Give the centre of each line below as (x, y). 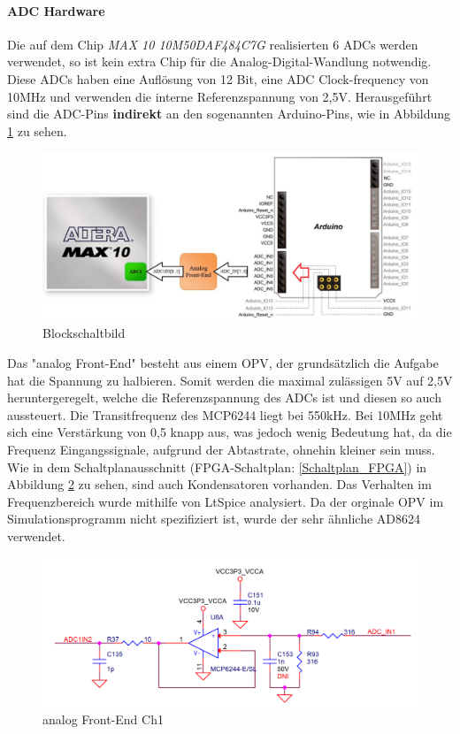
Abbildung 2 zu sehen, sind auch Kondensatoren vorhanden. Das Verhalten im (219, 484)
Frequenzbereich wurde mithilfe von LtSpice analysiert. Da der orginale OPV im (226, 501)
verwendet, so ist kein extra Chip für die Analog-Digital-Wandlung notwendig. (219, 61)
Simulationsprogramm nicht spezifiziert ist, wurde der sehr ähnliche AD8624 (214, 519)
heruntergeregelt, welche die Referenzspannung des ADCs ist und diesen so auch (224, 398)
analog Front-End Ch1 (103, 719)
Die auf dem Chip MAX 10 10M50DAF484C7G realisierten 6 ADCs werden (213, 44)
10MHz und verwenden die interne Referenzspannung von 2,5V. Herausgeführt (220, 96)
